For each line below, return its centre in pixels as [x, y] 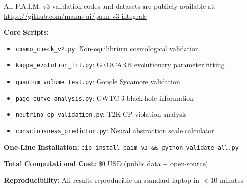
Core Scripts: [27, 32]
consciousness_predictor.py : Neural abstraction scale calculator [115, 131]
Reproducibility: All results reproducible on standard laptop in [102, 179]
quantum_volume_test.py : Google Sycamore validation [98, 81]
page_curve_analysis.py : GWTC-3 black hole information [105, 97]
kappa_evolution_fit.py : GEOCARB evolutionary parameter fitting [120, 65]
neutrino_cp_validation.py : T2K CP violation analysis [101, 114]
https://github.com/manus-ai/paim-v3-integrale [76, 15]
